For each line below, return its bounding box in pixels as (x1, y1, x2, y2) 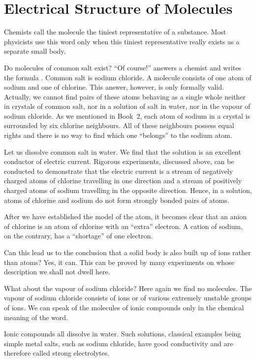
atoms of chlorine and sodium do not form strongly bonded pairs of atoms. (4, 195, 229, 205)
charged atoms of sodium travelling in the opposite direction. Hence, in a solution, (4, 185, 252, 196)
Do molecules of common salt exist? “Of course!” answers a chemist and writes (4, 62, 241, 72)
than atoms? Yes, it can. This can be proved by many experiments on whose (4, 257, 234, 267)
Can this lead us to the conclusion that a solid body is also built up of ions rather (4, 247, 251, 257)
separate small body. (4, 46, 66, 56)
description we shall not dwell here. (4, 266, 110, 277)
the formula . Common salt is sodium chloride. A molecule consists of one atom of (4, 72, 252, 82)
